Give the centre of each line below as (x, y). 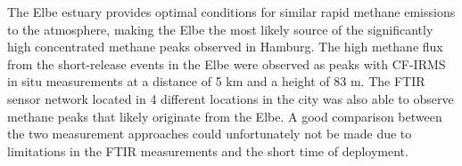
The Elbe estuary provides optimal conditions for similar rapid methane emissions (231, 12)
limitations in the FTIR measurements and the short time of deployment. (208, 150)
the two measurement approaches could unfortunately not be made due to (210, 134)
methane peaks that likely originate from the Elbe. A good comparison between (225, 116)
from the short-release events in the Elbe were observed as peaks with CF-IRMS (227, 63)
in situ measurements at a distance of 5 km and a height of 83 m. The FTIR (216, 81)
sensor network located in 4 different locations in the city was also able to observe (231, 98)
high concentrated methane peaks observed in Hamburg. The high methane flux (225, 47)
